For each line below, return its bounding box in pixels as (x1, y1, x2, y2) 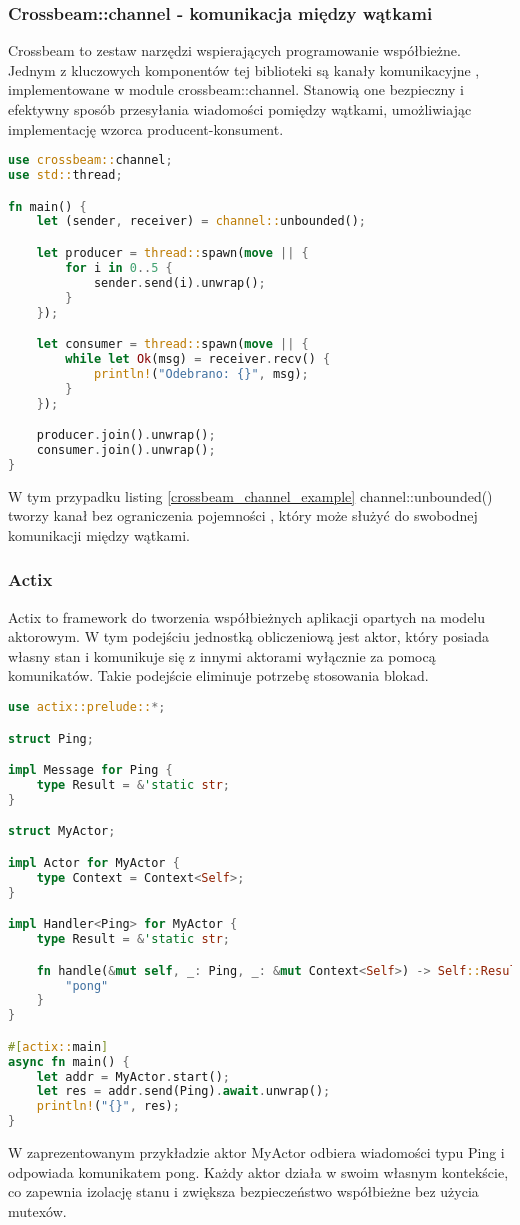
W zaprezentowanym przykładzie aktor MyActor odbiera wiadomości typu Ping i (8, 1142, 505, 1163)
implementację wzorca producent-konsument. (8, 118, 284, 139)
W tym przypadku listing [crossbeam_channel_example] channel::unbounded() (8, 485, 493, 506)
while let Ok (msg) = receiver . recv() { (65, 351, 331, 366)
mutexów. (8, 1200, 67, 1221)
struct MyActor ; (8, 824, 116, 839)
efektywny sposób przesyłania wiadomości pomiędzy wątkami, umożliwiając (8, 99, 472, 119)
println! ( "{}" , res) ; (36, 1099, 180, 1114)
